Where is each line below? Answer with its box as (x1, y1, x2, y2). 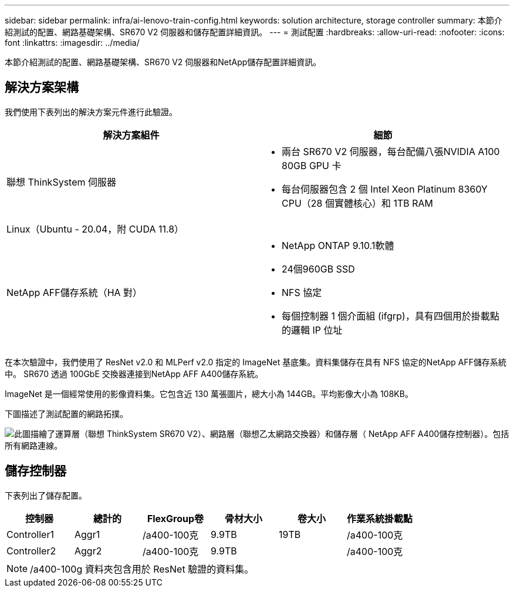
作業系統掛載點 (347, 512, 413, 524)
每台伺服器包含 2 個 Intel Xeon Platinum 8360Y (282, 183, 488, 195)
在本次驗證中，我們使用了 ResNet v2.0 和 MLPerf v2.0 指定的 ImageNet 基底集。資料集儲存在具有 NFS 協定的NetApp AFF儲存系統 (5, 356, 507, 367)
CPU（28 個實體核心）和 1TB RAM (282, 197, 434, 209)
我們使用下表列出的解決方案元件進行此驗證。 (5, 106, 177, 117)
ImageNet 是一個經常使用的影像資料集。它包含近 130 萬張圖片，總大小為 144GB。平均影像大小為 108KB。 (5, 388, 413, 399)
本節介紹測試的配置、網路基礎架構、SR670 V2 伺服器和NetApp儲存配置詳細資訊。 (5, 57, 322, 67)
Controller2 (6, 544, 56, 557)
